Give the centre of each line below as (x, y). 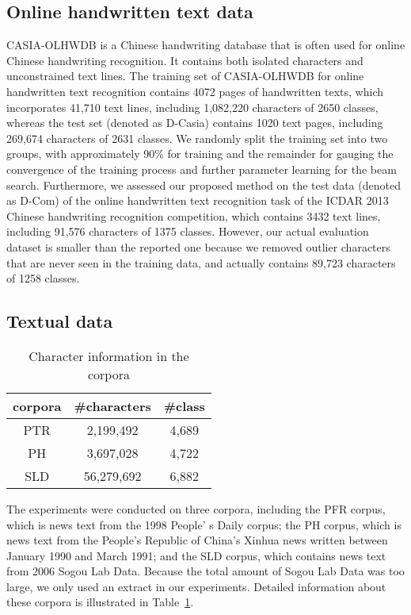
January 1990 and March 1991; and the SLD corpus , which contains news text (196, 555)
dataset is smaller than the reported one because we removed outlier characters (198, 246)
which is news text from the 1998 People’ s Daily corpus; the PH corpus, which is (204, 524)
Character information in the (109, 356)
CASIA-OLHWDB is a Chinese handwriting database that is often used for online (206, 45)
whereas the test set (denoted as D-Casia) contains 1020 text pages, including (195, 123)
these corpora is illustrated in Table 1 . (100, 602)
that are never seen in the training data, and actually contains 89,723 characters (201, 262)
